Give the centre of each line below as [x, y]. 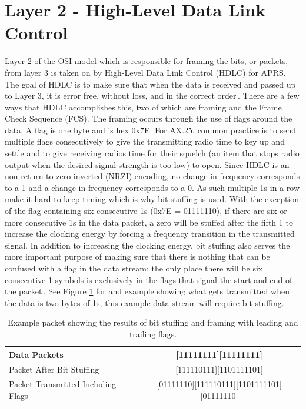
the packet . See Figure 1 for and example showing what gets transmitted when [147, 291]
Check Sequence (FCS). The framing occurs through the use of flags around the [149, 118]
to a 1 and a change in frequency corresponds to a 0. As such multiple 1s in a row [152, 187]
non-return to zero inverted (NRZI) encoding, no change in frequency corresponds [152, 176]
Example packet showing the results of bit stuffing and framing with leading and [153, 322]
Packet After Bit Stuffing [54, 369]
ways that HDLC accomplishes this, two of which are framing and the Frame [143, 107]
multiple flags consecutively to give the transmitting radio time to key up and [145, 141]
